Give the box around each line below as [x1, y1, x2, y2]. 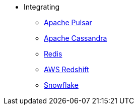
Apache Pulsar [44, 18, 92, 27]
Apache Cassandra [44, 34, 107, 42]
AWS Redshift [44, 65, 89, 74]
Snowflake [44, 81, 79, 89]
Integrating [24, 3, 60, 11]
